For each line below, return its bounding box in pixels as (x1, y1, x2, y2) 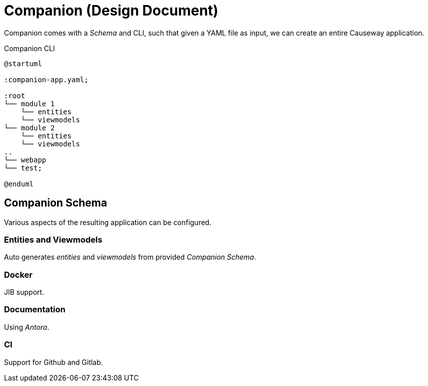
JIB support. (4, 288, 45, 297)
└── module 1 (4, 99, 55, 108)
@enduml (4, 179, 34, 188)
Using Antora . (4, 322, 50, 331)
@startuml (4, 59, 42, 68)
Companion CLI (4, 44, 55, 53)
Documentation (4, 304, 66, 315)
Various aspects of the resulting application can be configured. (4, 218, 212, 227)
